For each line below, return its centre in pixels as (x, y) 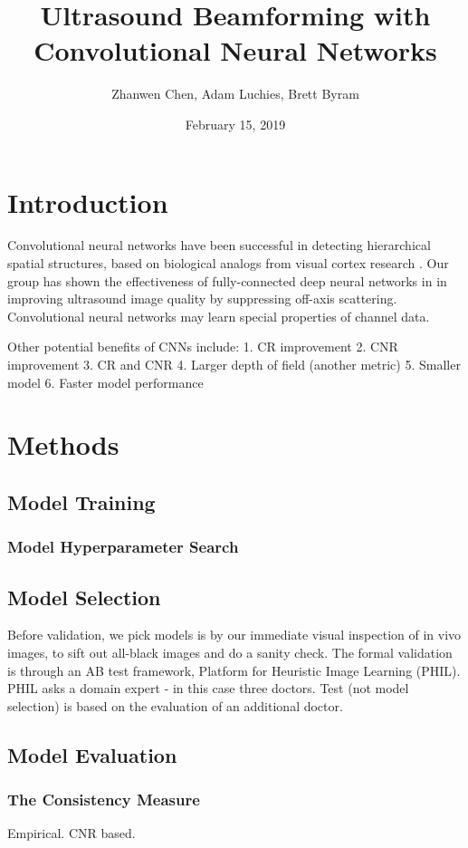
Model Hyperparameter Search (123, 547)
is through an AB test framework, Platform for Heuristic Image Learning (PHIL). (234, 670)
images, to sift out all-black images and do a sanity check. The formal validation (230, 652)
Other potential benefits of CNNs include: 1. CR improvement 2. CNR (203, 347)
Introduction (88, 202)
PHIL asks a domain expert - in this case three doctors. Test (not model (208, 688)
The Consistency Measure (104, 800)
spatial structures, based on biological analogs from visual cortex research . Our (228, 263)
